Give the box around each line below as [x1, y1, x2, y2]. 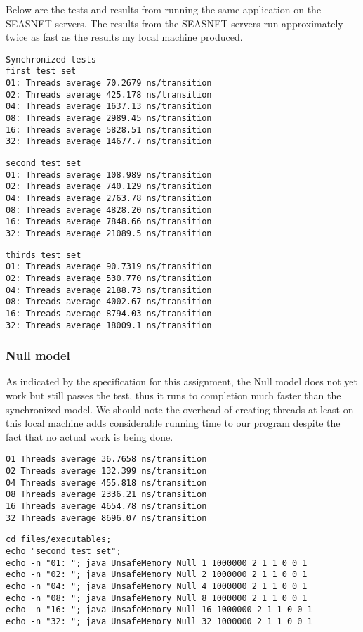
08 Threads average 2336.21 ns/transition [6, 489, 207, 500]
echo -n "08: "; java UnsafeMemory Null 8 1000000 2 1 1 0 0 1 [6, 593, 308, 603]
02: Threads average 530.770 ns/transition [6, 273, 212, 283]
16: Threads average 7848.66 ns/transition [6, 217, 212, 227]
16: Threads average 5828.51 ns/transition [6, 124, 212, 135]
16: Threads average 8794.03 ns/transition [6, 308, 212, 318]
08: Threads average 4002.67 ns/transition [6, 297, 212, 307]
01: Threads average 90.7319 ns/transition [6, 262, 212, 272]
